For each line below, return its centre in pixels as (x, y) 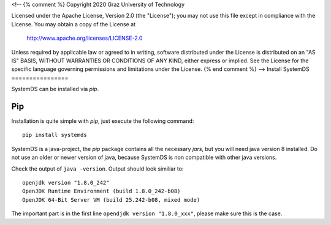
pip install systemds (55, 135)
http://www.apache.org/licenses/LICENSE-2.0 (85, 38)
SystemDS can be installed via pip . (55, 89)
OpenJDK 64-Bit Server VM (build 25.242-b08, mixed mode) (111, 200)
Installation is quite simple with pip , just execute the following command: (103, 121)
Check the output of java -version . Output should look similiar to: (97, 169)
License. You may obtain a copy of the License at (74, 24)
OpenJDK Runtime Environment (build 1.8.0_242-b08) (101, 191)
